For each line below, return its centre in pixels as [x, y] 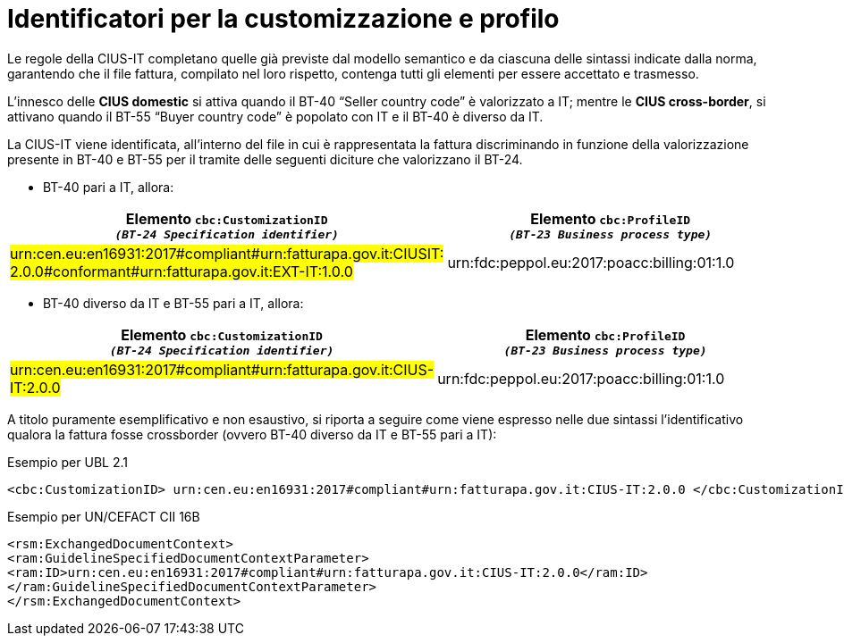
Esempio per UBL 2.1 [68, 462]
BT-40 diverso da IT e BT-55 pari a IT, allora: [173, 303]
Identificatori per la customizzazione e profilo [283, 19]
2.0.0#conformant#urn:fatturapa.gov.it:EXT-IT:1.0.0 [181, 271]
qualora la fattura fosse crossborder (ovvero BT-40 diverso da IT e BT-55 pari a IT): [252, 434]
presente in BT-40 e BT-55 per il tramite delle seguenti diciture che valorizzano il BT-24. [265, 159]
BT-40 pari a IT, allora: [109, 187]
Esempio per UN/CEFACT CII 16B [104, 516]
